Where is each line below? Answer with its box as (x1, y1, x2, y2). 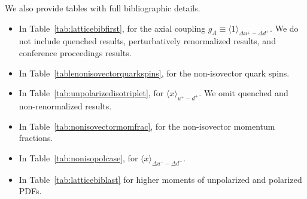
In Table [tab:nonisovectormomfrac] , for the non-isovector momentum (19, 120, 275, 132)
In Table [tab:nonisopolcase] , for (19, 151, 138, 164)
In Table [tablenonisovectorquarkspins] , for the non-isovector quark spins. (19, 66, 290, 79)
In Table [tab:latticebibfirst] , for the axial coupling (19, 22, 206, 34)
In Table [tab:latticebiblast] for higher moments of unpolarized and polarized (19, 173, 302, 185)
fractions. (19, 131, 53, 144)
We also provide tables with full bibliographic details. (5, 2, 200, 14)
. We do (270, 22, 299, 34)
